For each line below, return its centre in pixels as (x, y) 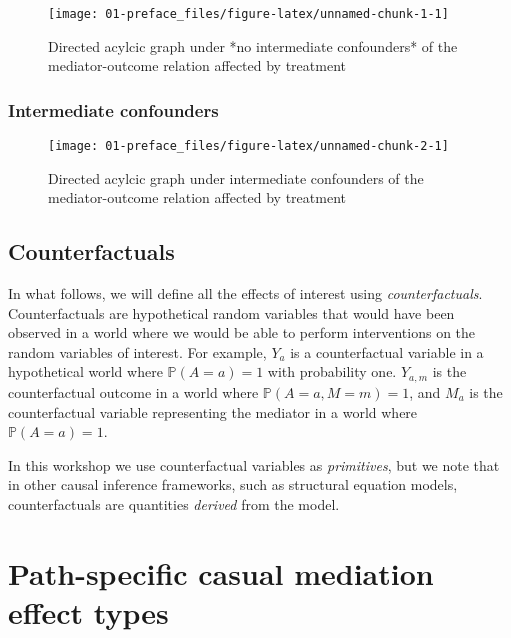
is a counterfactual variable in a (387, 351)
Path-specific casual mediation (221, 572)
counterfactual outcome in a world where (133, 391)
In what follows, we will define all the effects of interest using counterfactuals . (245, 293)
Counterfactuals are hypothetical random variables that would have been (231, 312)
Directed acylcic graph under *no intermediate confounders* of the (253, 45)
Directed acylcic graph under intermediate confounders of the (236, 177)
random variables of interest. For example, (137, 351)
